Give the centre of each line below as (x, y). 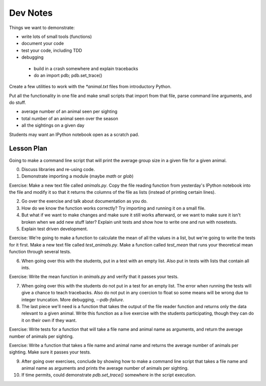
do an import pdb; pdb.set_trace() (68, 75)
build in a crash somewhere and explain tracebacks (86, 69)
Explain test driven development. (55, 229)
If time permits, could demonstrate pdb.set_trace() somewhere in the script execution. (109, 375)
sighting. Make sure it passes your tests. (50, 352)
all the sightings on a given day (53, 125)
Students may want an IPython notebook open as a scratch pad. (74, 134)
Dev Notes (31, 13)
